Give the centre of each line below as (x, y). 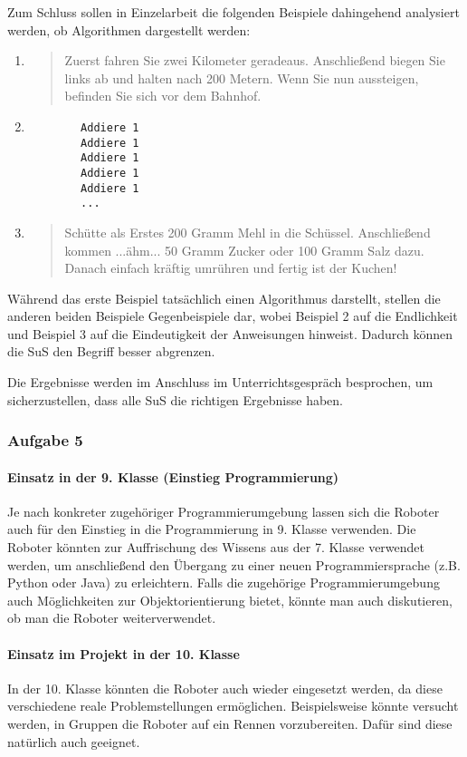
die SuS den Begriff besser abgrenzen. (111, 351)
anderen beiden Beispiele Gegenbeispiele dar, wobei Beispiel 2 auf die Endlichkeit (233, 316)
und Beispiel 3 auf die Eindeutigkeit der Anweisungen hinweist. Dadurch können (230, 333)
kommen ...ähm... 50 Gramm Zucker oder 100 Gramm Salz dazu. (244, 250)
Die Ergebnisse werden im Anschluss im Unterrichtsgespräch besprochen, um (220, 382)
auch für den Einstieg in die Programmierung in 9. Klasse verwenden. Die (212, 529)
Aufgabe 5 (45, 440)
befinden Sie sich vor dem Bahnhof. (163, 96)
